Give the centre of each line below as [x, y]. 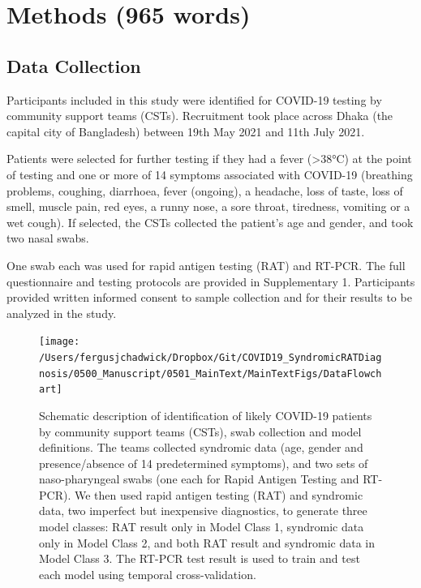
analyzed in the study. [62, 313]
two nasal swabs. [48, 238]
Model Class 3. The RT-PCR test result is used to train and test [200, 558]
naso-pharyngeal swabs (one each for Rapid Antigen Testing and [199, 479]
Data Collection [74, 65]
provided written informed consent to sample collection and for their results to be [209, 297]
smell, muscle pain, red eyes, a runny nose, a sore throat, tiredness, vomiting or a [208, 206]
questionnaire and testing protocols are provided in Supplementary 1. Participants [211, 281]
